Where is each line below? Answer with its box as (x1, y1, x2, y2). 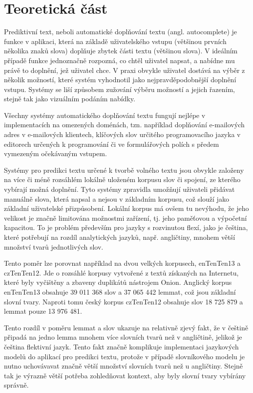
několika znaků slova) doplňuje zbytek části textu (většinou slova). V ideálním (4, 46, 238, 56)
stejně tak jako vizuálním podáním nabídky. (4, 93, 135, 104)
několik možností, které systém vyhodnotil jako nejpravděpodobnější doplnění (4, 74, 236, 85)
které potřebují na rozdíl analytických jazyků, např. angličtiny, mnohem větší (4, 232, 235, 242)
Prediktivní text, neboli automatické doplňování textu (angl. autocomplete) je (4, 26, 237, 37)
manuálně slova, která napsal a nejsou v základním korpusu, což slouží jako (4, 193, 229, 204)
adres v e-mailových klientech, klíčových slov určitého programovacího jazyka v (4, 129, 241, 139)
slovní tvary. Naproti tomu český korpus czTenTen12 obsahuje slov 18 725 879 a (4, 296, 243, 306)
